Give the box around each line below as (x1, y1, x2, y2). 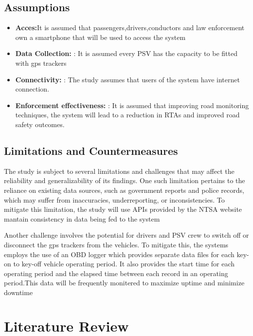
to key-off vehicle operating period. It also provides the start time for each (13, 259, 235, 269)
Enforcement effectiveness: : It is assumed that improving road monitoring (15, 100, 249, 110)
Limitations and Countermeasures (4, 143, 178, 158)
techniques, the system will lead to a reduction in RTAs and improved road (15, 110, 240, 120)
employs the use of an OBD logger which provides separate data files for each (4, 249, 235, 259)
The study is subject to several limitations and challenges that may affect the (4, 166, 235, 176)
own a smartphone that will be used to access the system (15, 32, 186, 42)
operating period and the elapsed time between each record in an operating (4, 268, 228, 278)
